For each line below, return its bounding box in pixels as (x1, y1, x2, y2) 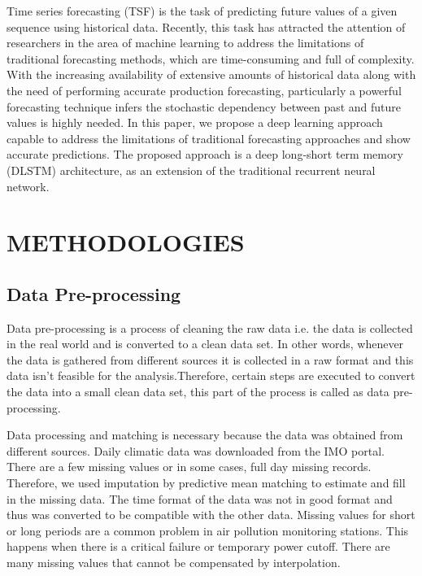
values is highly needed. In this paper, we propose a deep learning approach (7, 114, 383, 131)
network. (7, 177, 50, 194)
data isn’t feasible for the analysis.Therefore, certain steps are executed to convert (7, 367, 415, 384)
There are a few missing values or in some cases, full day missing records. (7, 458, 372, 475)
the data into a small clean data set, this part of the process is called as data (7, 383, 389, 400)
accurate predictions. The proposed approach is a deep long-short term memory (7, 146, 403, 163)
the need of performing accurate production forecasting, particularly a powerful (7, 81, 402, 98)
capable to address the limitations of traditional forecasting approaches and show (7, 129, 411, 146)
